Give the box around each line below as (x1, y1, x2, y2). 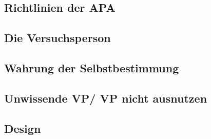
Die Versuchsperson (4, 30, 111, 46)
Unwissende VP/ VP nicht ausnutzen (4, 90, 207, 106)
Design (4, 120, 41, 136)
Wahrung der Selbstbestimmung (4, 59, 179, 75)
